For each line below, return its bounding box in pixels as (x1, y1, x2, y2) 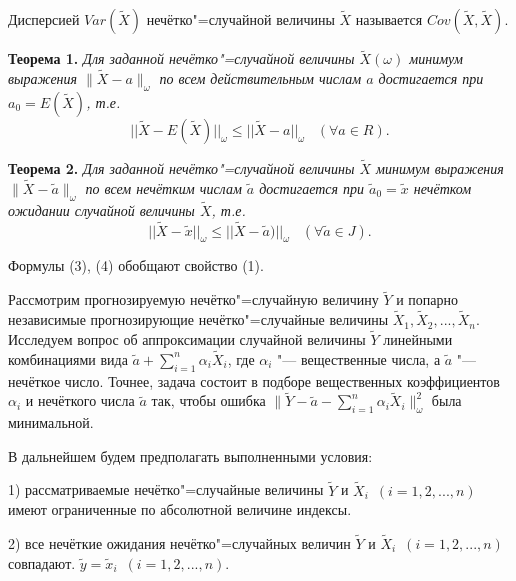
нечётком (413, 177, 472, 198)
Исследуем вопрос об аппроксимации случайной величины (8, 328, 366, 349)
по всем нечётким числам (85, 177, 242, 198)
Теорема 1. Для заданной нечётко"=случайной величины (8, 48, 355, 69)
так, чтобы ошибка (151, 390, 266, 411)
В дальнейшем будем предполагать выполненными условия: (8, 445, 373, 466)
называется (355, 9, 423, 29)
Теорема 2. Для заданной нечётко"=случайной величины (8, 158, 355, 179)
